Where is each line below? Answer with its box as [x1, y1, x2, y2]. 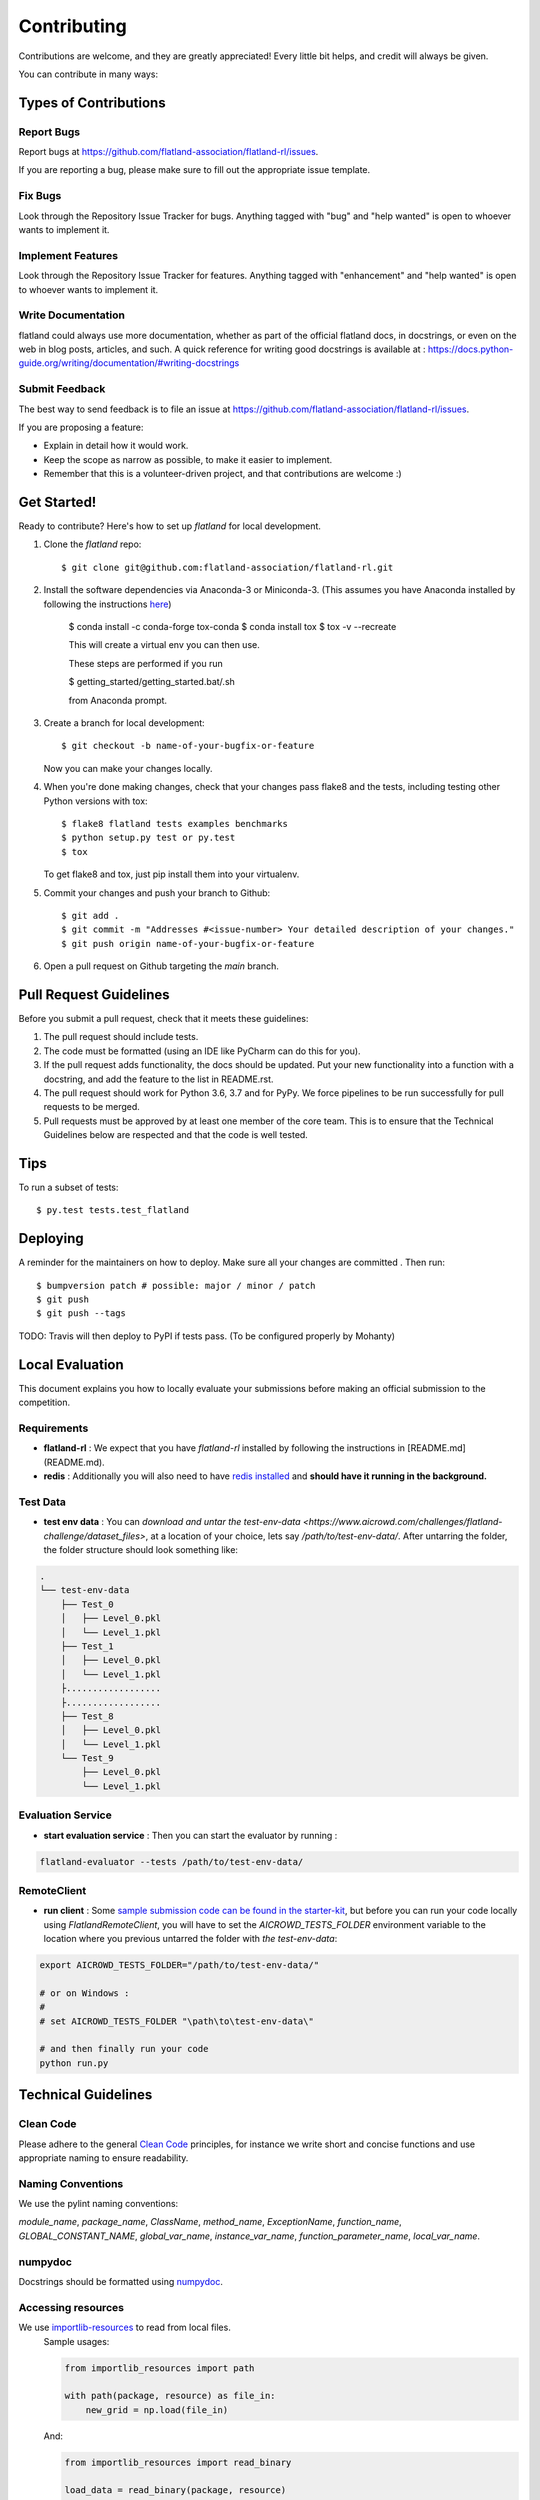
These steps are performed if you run [68, 657, 224, 669]
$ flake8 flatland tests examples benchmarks [61, 818, 289, 829]
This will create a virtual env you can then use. [68, 639, 260, 651]
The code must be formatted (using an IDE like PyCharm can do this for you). [43, 1045, 361, 1057]
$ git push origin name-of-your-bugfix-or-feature [61, 938, 315, 949]
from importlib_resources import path [64, 2362, 255, 2374]
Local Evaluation [18, 1356, 124, 1373]
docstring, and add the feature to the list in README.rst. [43, 1073, 274, 1085]
